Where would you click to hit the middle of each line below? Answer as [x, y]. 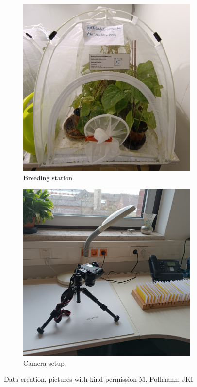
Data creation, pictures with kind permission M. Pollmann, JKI [98, 379]
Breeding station [48, 177]
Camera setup [44, 363]
